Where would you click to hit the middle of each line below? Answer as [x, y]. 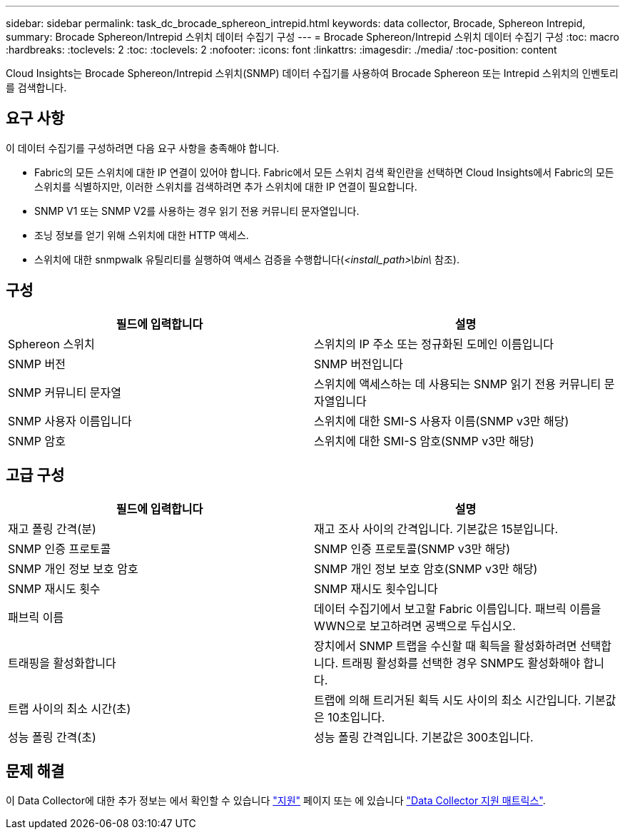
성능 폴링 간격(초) [52, 737]
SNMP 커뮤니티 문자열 [65, 392]
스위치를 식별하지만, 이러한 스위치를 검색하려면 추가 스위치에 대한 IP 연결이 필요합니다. [226, 186]
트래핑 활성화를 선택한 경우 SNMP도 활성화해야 [461, 663]
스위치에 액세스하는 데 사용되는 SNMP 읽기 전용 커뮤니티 [458, 384]
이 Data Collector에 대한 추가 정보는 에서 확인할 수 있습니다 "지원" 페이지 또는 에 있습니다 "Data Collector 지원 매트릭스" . [276, 801]
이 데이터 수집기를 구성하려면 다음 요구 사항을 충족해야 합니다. [143, 148]
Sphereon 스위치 [51, 344]
